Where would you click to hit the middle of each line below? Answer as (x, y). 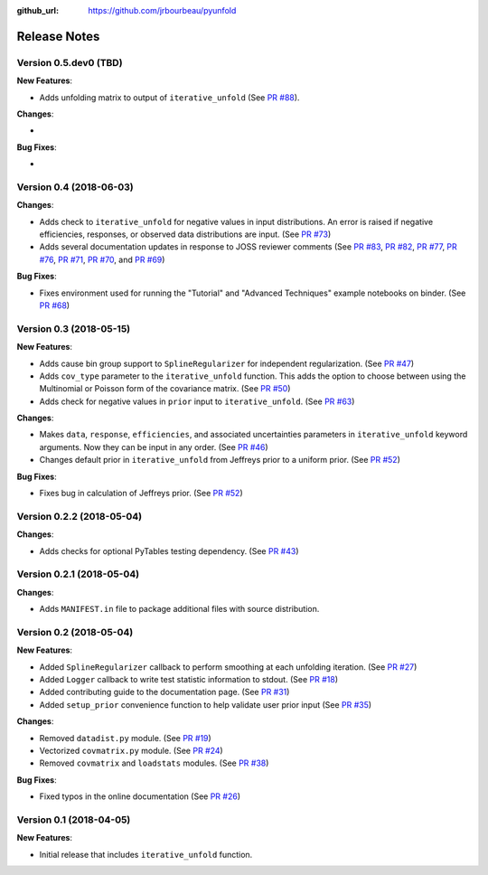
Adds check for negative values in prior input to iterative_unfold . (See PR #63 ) (197, 401)
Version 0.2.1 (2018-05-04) (78, 574)
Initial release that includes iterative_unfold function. (146, 854)
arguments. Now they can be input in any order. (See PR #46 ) (154, 447)
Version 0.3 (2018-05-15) (74, 328)
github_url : (38, 10)
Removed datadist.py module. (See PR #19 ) (125, 738)
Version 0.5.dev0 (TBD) (70, 62)
